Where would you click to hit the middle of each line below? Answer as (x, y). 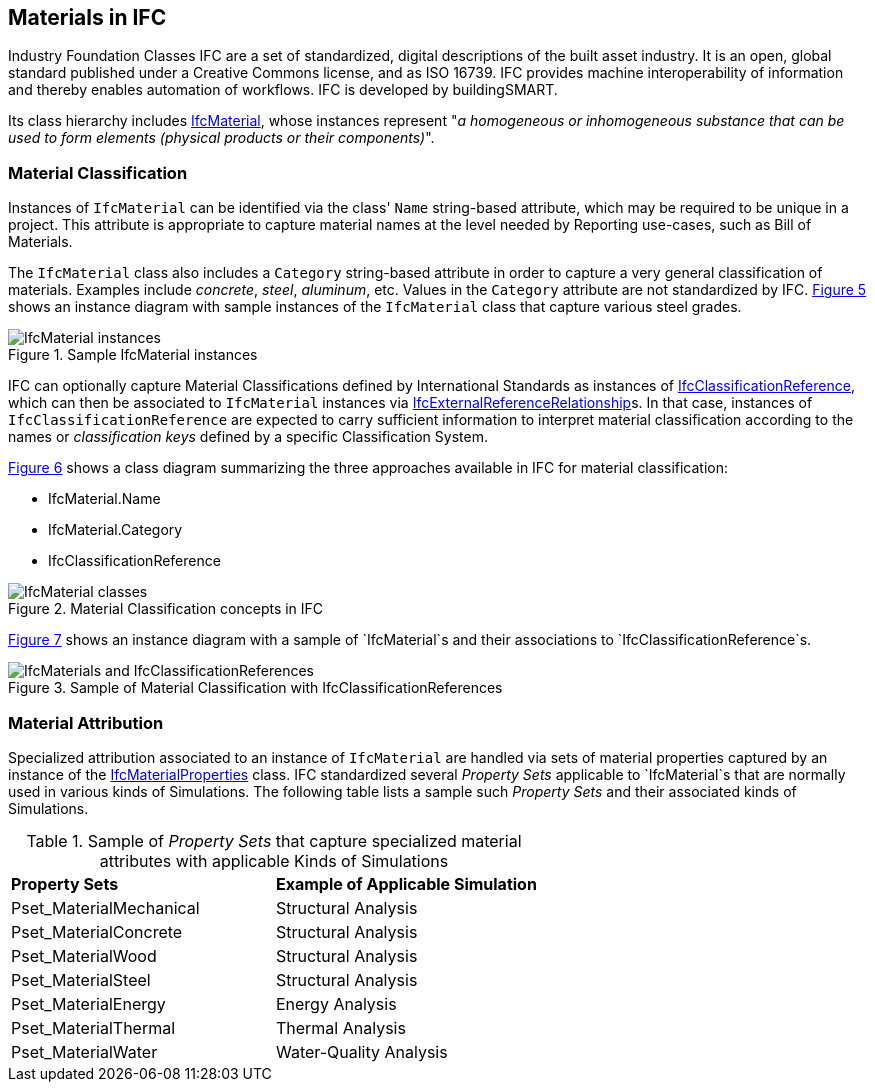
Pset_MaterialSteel (81, 979)
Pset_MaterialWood (84, 955)
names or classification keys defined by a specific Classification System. (248, 437)
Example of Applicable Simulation (406, 883)
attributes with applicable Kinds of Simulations (274, 860)
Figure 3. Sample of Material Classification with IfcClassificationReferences (255, 688)
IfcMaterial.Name (104, 499)
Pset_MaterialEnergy (88, 1003)
